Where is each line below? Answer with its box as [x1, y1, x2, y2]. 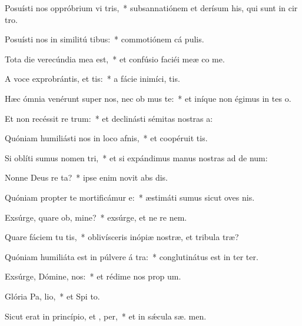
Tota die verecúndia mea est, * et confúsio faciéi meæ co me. [5, 52, 225, 65]
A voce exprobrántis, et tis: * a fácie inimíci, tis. [5, 72, 180, 85]
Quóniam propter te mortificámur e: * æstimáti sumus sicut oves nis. [5, 191, 255, 203]
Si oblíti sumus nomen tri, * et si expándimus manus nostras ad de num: [5, 151, 268, 164]
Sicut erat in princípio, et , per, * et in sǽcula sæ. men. [5, 310, 207, 322]
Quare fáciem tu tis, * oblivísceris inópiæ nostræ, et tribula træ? [5, 231, 239, 243]
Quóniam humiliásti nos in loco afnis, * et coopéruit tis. [5, 132, 208, 144]
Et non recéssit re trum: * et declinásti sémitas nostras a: [5, 112, 213, 124]
